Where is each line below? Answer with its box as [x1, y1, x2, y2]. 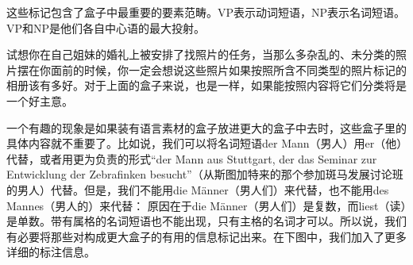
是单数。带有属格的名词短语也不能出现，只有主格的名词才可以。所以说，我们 [6, 213, 407, 229]
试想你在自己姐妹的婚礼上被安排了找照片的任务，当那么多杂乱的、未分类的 [6, 46, 396, 63]
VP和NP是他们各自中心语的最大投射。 [6, 19, 206, 36]
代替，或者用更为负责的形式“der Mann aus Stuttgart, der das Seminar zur [6, 150, 377, 167]
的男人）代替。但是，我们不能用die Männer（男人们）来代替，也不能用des [6, 181, 389, 198]
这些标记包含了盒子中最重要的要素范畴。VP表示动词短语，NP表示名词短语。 [6, 4, 406, 20]
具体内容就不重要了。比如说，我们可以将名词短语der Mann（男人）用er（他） [6, 135, 403, 152]
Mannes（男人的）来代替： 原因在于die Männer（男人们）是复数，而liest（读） [6, 197, 407, 213]
